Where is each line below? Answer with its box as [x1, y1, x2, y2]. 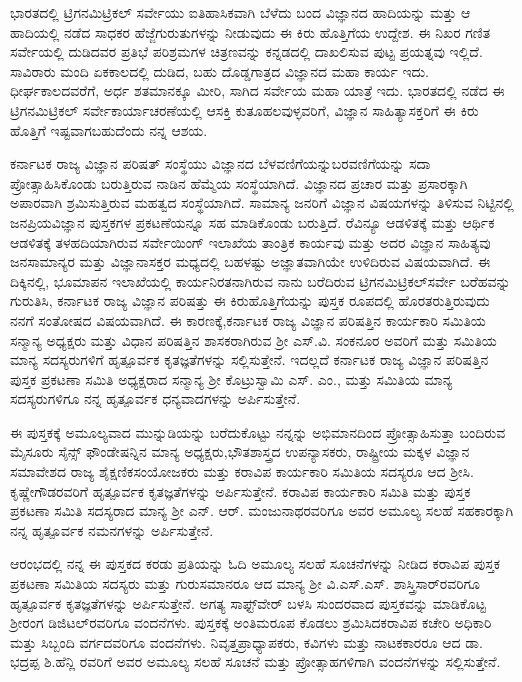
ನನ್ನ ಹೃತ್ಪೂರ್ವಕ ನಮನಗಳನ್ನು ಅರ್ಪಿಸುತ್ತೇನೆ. [10, 519, 214, 540]
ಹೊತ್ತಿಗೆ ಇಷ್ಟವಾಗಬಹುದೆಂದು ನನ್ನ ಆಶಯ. [10, 119, 208, 140]
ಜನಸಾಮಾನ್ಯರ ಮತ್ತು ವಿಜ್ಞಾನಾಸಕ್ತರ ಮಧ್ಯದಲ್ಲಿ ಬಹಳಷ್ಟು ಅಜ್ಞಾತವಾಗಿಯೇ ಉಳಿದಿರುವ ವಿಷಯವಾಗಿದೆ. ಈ [10, 251, 491, 272]
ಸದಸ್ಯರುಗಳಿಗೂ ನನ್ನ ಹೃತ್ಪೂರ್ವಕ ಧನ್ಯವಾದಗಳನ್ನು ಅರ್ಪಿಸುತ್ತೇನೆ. [10, 388, 301, 409]
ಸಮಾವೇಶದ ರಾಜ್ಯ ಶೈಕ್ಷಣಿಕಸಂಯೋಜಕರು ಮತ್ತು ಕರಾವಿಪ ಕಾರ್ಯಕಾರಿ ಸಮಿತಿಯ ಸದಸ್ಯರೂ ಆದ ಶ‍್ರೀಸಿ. [10, 461, 474, 482]
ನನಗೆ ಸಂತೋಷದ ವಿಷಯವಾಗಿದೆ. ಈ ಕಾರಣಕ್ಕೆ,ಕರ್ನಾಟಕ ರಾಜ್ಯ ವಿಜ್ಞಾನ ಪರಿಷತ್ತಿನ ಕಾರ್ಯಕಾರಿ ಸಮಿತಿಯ [10, 309, 486, 330]
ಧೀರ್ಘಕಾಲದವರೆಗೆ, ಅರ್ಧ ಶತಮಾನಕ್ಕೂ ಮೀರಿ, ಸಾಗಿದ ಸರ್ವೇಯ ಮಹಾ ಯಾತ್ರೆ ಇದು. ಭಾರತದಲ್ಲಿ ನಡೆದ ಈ [10, 80, 505, 101]
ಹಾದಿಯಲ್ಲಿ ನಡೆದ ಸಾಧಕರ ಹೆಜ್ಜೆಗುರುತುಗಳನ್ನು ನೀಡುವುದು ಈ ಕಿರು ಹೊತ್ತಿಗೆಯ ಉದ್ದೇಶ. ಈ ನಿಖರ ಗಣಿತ [10, 21, 491, 42]
